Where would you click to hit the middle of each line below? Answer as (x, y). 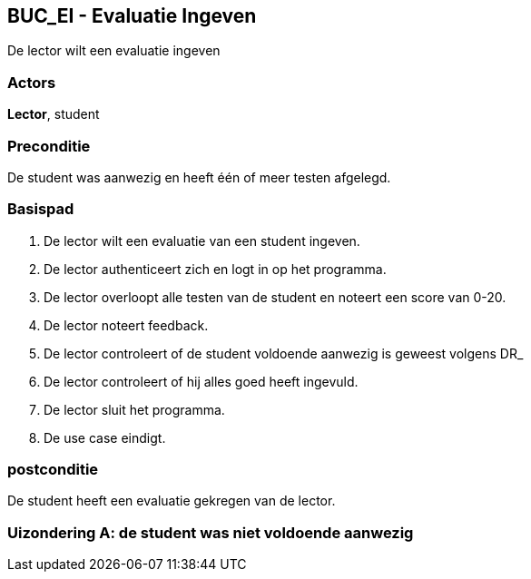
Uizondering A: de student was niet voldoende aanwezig (211, 532)
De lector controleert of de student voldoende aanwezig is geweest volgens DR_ (284, 353)
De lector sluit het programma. (134, 409)
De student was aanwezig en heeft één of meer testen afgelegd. (199, 177)
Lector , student (54, 114)
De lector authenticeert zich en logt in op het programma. (215, 269)
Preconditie (49, 146)
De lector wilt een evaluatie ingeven (114, 51)
